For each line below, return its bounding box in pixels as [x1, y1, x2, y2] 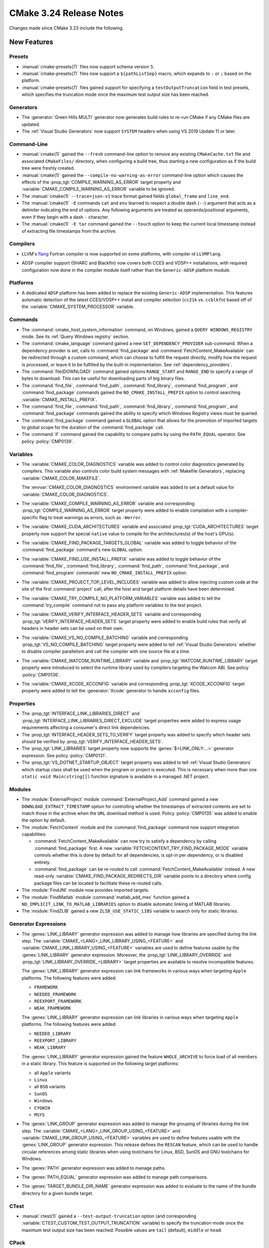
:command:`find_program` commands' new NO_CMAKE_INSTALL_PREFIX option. [21, 570, 188, 576]
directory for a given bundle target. [21, 1190, 94, 1196]
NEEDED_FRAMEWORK [34, 991, 77, 997]
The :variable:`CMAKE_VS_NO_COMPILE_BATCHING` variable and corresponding [21, 634, 188, 640]
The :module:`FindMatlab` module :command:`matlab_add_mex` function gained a [21, 894, 190, 900]
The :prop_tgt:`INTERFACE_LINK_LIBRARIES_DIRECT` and [21, 710, 139, 716]
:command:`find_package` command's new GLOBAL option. [21, 547, 143, 553]
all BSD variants [34, 1084, 66, 1090]
